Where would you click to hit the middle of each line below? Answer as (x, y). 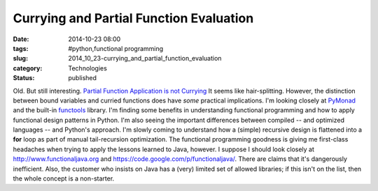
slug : (20, 59)
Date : (21, 39)
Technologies (88, 68)
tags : (21, 48)
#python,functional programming (116, 48)
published (83, 78)
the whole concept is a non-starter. (64, 178)
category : (28, 68)
